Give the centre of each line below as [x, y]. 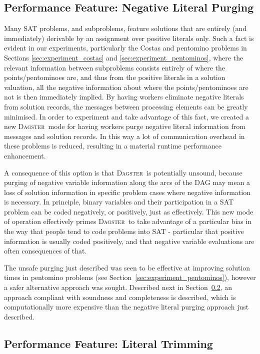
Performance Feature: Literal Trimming [108, 343]
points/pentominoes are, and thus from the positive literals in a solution [115, 77]
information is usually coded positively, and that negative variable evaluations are [129, 241]
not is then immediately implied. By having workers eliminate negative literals [124, 97]
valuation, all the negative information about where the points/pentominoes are [126, 87]
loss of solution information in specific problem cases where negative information [127, 192]
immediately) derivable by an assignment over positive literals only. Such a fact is [129, 38]
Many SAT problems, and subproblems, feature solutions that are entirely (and [125, 28]
